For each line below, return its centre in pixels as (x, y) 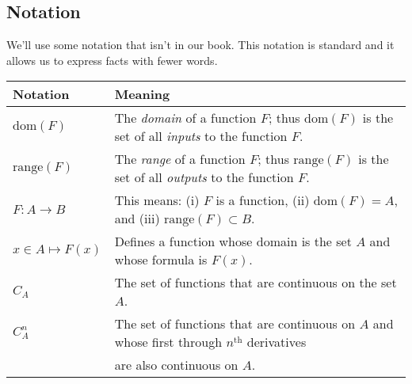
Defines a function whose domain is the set (233, 241)
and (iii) (137, 219)
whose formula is (161, 260)
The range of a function (180, 159)
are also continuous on (176, 365)
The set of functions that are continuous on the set (256, 283)
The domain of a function (185, 118)
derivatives (277, 342)
